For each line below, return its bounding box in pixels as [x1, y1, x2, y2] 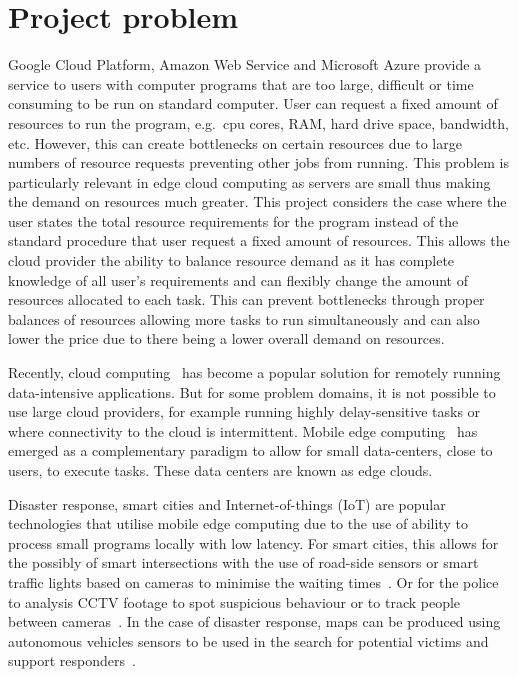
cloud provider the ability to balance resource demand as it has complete [8, 250, 455, 271]
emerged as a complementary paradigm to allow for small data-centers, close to [8, 440, 493, 461]
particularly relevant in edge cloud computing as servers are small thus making [8, 171, 491, 192]
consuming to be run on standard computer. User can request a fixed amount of [8, 93, 498, 114]
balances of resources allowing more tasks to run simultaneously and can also [8, 308, 480, 329]
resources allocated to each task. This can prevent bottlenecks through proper [8, 289, 485, 310]
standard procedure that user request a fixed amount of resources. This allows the [8, 230, 510, 251]
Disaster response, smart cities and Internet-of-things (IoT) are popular [8, 493, 446, 514]
